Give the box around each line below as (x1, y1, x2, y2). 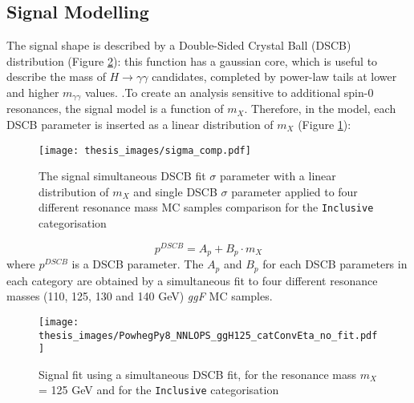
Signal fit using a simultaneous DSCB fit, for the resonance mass (39, 365, 357, 382)
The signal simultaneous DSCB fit (39, 167, 206, 184)
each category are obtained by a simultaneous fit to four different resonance (6, 272, 378, 288)
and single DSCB (133, 183, 217, 199)
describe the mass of (6, 68, 106, 85)
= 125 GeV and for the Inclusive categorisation (39, 381, 279, 398)
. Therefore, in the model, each (244, 100, 396, 117)
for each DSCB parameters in (262, 256, 408, 272)
